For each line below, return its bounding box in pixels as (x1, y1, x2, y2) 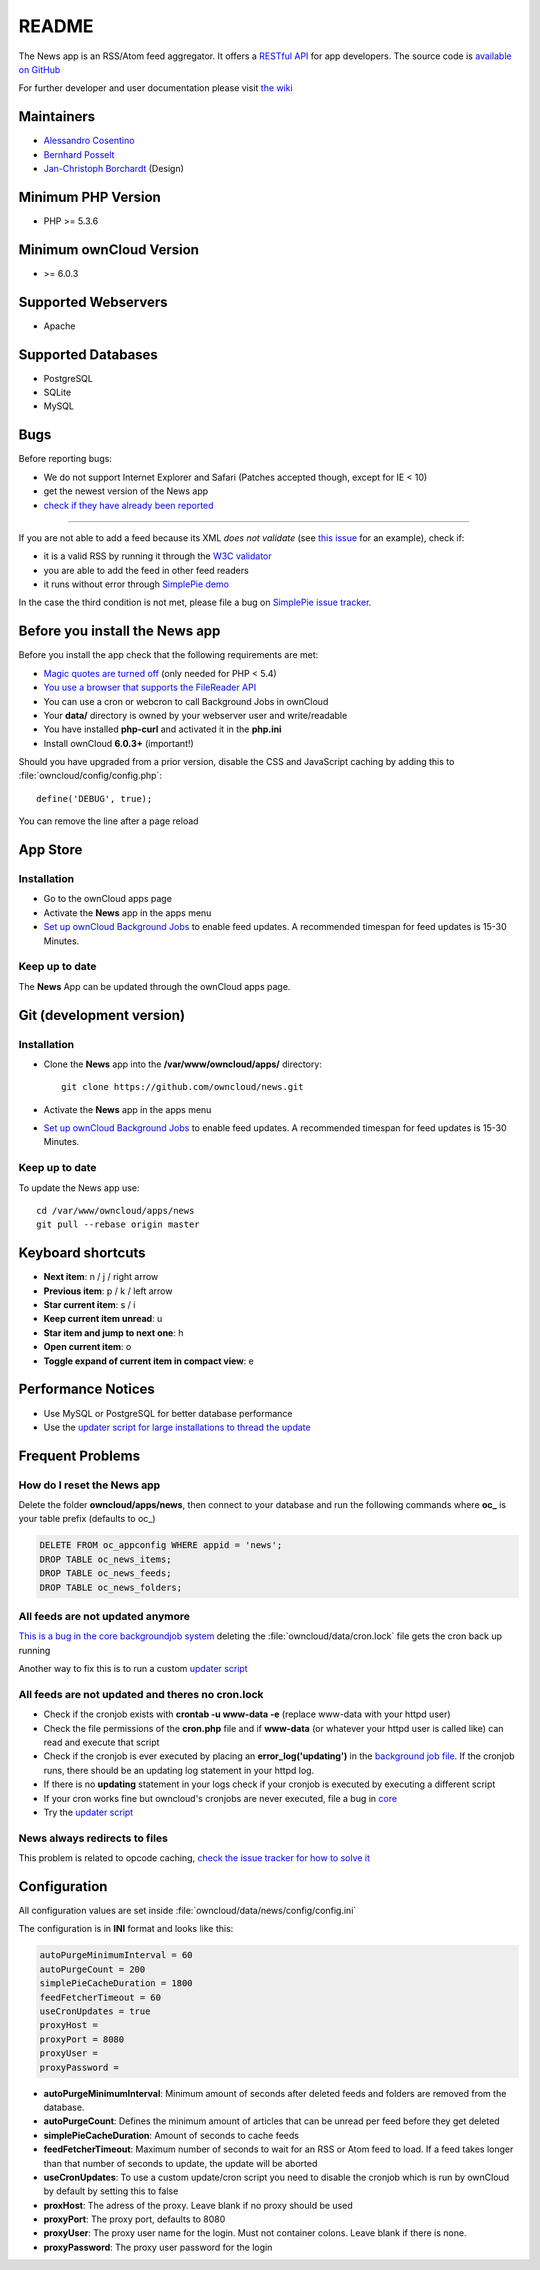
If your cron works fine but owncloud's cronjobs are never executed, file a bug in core (43, 1792, 398, 1804)
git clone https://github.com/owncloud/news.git (61, 1081, 304, 1093)
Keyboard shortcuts (18, 1245, 146, 1262)
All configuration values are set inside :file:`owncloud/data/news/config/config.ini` (18, 1905, 357, 1917)
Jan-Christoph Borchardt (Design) (43, 163, 185, 175)
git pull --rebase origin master (36, 1219, 200, 1230)
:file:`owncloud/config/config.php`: (18, 770, 162, 782)
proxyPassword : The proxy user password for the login (43, 2241, 273, 2253)
